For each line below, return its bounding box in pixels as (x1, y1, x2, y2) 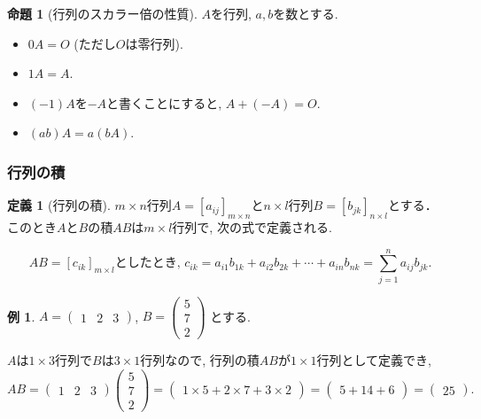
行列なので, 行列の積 (140, 350, 260, 369)
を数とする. (273, 4, 338, 22)
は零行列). (125, 34, 183, 52)
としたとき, (114, 257, 181, 270)
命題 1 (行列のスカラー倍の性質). (7, 4, 198, 22)
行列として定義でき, (316, 350, 432, 369)
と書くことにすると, (106, 93, 222, 112)
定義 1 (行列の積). (7, 196, 111, 214)
